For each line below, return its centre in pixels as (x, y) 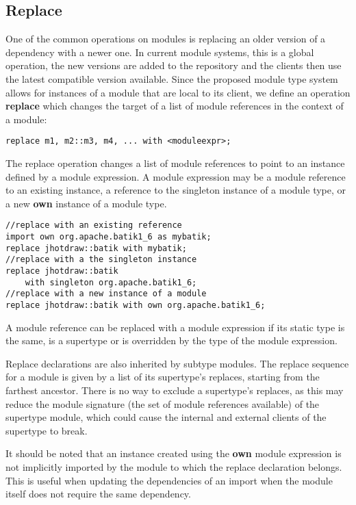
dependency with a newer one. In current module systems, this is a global (160, 52)
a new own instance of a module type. (86, 203)
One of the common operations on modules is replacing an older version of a (166, 39)
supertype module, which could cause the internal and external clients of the (166, 417)
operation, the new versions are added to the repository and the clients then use (174, 65)
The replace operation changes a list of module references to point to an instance (175, 163)
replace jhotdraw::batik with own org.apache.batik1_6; (136, 305)
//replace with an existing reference (94, 225)
